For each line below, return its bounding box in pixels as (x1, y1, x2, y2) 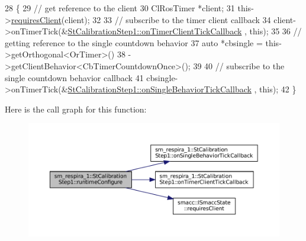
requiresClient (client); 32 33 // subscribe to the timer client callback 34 (11, 13, 271, 25)
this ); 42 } (259, 83, 297, 95)
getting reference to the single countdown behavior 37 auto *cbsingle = (5, 36, 263, 49)
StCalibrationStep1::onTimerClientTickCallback (67, 25, 242, 37)
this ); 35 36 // (249, 25, 302, 37)
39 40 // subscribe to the (193, 59, 285, 72)
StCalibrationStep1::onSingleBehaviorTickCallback (67, 83, 252, 95)
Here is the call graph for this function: (5, 102, 147, 115)
